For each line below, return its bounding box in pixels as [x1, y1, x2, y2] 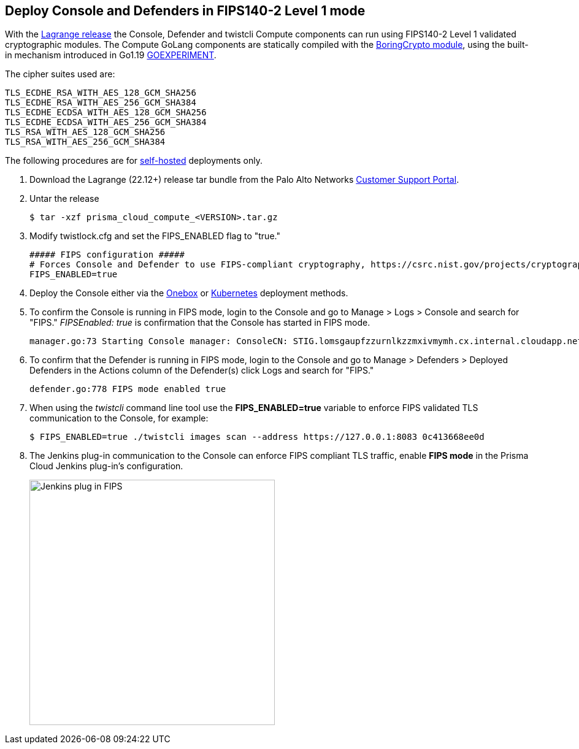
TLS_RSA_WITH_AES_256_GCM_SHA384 [5, 137, 166, 147]
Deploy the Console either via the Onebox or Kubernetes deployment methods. [29, 288, 348, 299]
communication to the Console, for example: [29, 413, 209, 424]
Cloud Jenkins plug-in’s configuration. [29, 461, 183, 472]
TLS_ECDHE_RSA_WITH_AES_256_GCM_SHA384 [5, 98, 196, 108]
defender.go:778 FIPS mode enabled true [29, 384, 226, 394]
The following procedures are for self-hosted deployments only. [5, 155, 263, 166]
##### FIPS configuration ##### [29, 250, 185, 260]
